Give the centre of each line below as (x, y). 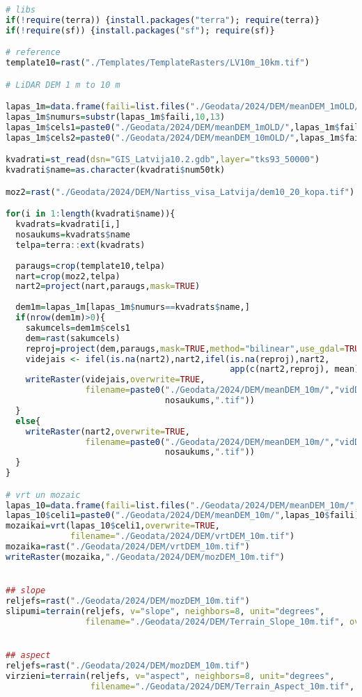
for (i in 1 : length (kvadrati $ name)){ (90, 214)
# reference (33, 53)
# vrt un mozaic (43, 495)
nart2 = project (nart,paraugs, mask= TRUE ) (108, 287)
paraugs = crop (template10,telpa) (90, 266)
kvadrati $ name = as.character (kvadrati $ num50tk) (116, 170)
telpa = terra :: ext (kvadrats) (80, 245)
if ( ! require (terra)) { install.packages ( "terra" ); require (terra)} (163, 20)
